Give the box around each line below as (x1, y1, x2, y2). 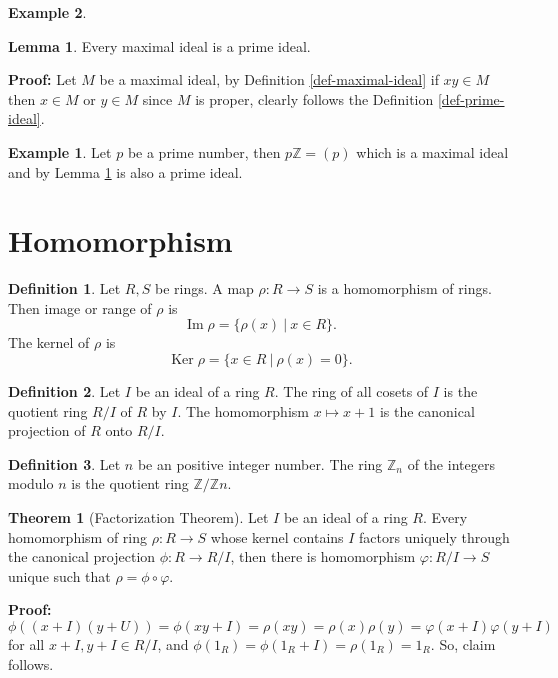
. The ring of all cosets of (274, 381, 429, 402)
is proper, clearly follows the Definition (195, 88, 434, 109)
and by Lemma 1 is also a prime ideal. (8, 161, 243, 182)
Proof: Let (8, 69, 77, 90)
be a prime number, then (127, 141, 281, 162)
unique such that (8, 565, 111, 586)
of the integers (407, 453, 495, 474)
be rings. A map (154, 278, 254, 299)
